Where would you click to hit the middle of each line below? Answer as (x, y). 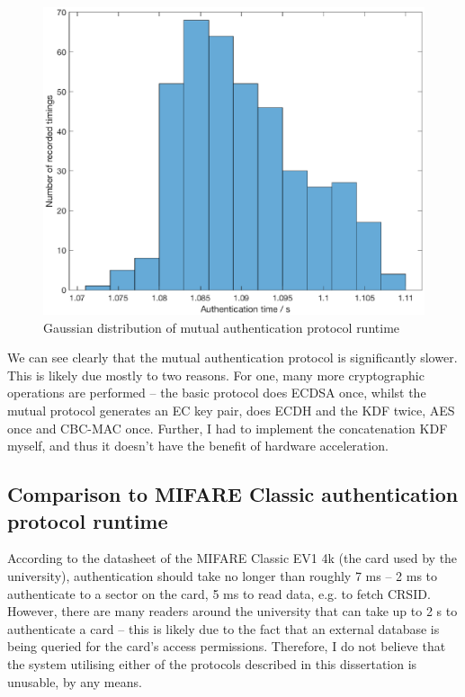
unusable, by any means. (75, 681)
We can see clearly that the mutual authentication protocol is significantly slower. (232, 357)
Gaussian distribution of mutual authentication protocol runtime (222, 327)
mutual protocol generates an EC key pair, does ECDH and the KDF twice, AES (231, 410)
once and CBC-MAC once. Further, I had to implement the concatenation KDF (228, 428)
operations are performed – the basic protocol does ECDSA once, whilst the (217, 393)
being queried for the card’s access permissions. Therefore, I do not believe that (227, 646)
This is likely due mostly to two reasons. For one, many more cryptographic (216, 375)
